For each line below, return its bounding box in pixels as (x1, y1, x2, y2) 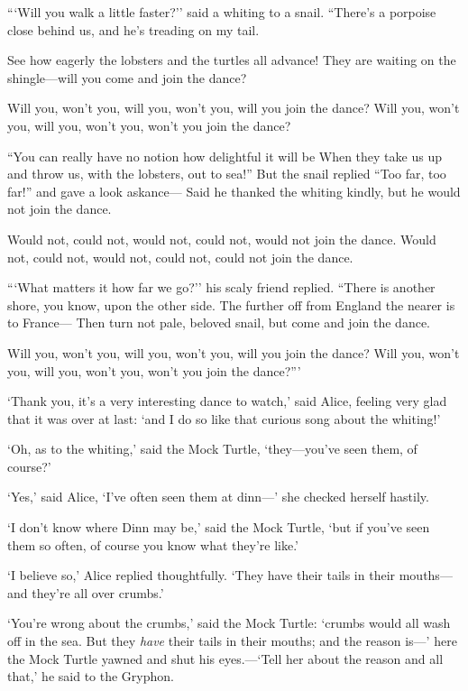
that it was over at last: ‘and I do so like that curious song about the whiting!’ (7, 409, 441, 428)
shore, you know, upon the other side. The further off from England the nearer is (7, 295, 455, 314)
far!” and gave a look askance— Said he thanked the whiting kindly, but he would (7, 181, 461, 200)
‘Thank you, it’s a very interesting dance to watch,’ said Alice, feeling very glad (7, 392, 447, 410)
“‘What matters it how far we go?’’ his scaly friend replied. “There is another (7, 278, 436, 297)
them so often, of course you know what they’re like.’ (7, 535, 298, 554)
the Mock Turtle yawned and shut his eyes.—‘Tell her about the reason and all (7, 649, 444, 668)
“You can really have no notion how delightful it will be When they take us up (7, 146, 442, 165)
